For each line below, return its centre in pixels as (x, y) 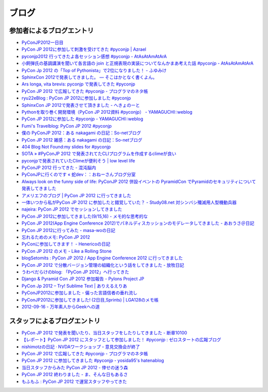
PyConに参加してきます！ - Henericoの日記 (66, 244)
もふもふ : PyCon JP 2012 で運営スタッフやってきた (74, 381)
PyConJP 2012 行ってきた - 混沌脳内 (59, 168)
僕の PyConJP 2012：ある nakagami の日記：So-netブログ (81, 133)
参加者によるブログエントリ (52, 31)
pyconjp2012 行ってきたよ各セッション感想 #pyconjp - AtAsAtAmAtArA (94, 56)
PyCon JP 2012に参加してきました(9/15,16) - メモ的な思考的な (85, 216)
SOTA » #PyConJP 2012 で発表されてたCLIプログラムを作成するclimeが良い (99, 154)
